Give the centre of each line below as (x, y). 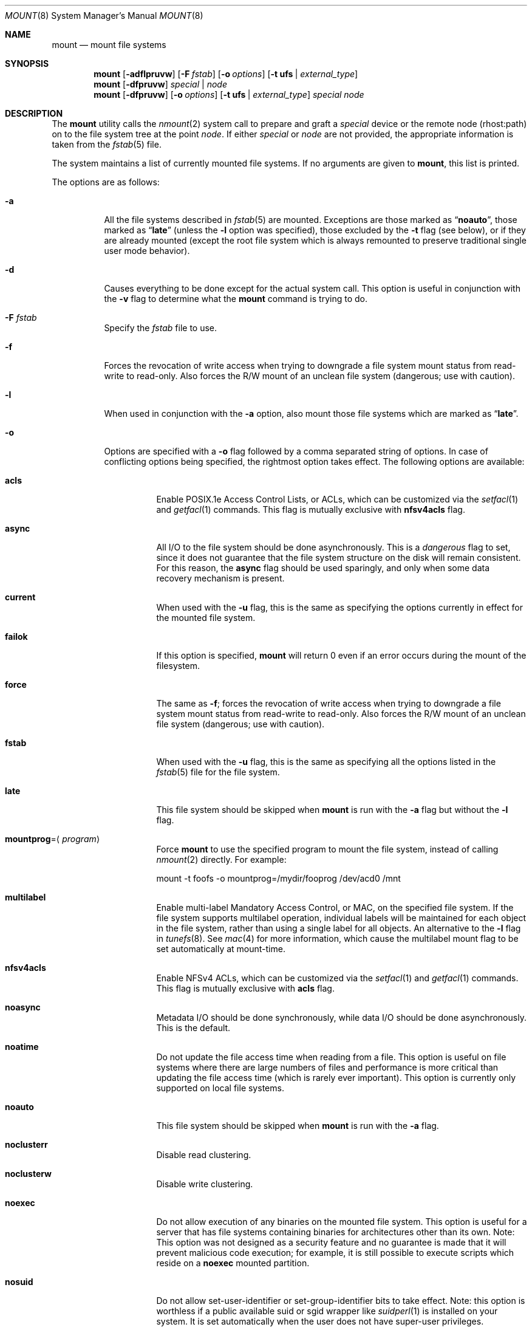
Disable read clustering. (204, 1155)
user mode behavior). (147, 251)
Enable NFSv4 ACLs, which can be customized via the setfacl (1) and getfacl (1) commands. (337, 978)
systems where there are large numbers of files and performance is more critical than (327, 1067)
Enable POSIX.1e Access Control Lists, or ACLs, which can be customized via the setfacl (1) (337, 499)
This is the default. (193, 1028)
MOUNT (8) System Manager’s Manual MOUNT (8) (104, 15)
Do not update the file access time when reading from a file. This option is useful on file (331, 1057)
